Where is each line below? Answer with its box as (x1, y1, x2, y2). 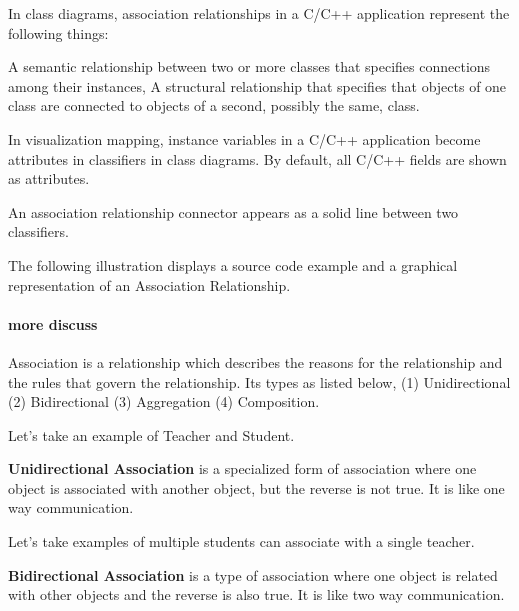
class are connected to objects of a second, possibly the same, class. (8, 95, 420, 116)
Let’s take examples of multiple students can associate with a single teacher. (8, 531, 475, 552)
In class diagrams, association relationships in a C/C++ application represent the (8, 3, 510, 23)
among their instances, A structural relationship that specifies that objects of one (8, 75, 507, 96)
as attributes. (8, 168, 90, 189)
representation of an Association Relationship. (8, 274, 291, 295)
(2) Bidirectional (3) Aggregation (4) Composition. (8, 391, 320, 412)
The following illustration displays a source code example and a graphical (8, 254, 458, 275)
